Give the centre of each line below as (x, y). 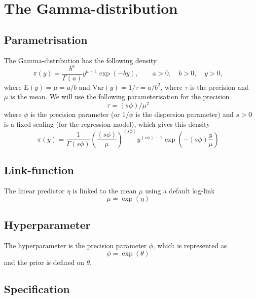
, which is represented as (190, 245)
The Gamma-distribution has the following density (80, 60)
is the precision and (219, 87)
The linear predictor (35, 190)
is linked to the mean (105, 190)
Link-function (39, 170)
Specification (37, 289)
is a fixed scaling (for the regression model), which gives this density (107, 124)
